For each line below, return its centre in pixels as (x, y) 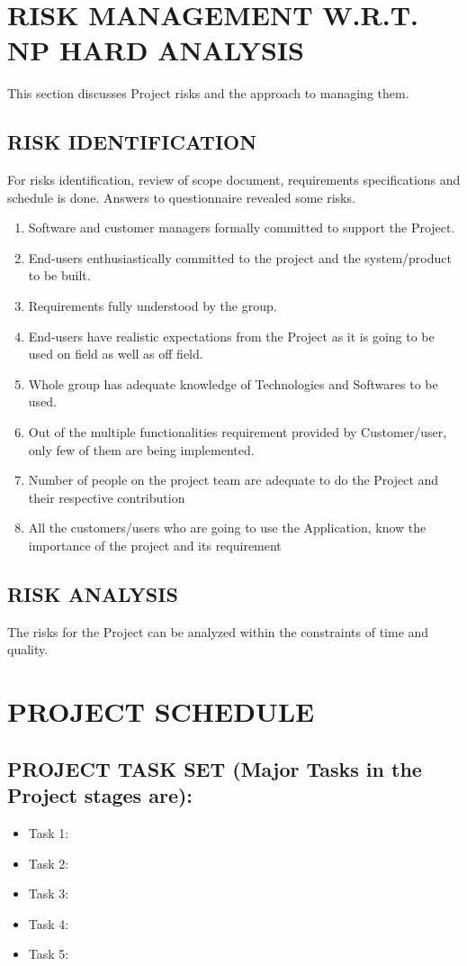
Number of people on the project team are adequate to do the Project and (233, 480)
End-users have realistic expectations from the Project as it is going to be (231, 336)
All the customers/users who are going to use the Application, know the (227, 528)
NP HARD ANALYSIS (156, 50)
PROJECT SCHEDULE (161, 711)
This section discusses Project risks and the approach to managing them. (208, 93)
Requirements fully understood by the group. (153, 306)
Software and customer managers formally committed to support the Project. (242, 228)
